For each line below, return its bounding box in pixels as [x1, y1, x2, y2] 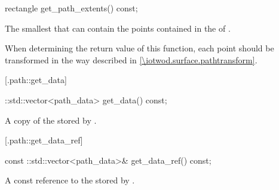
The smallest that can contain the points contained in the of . [5, 22, 231, 34]
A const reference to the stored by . [5, 174, 135, 186]
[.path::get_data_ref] [5, 134, 83, 146]
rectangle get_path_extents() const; [5, 2, 138, 14]
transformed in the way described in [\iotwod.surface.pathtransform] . [5, 53, 257, 66]
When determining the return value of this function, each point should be [5, 42, 274, 54]
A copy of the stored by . [5, 114, 97, 126]
